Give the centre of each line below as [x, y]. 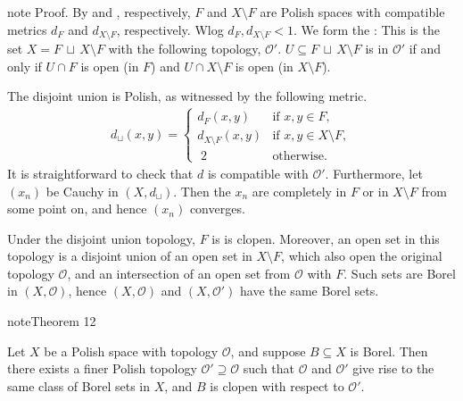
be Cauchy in [82, 191]
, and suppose [268, 351]
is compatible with [258, 173]
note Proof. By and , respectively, [99, 12]
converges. [217, 209]
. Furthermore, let [374, 173]
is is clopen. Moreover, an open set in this [326, 238]
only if [25, 66]
